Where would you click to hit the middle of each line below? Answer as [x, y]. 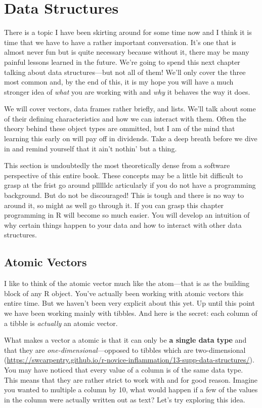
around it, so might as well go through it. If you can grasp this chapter [114, 205]
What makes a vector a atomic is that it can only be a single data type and [125, 340]
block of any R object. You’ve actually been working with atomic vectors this [124, 293]
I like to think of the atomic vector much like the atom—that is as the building [127, 283]
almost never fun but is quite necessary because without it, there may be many [127, 52]
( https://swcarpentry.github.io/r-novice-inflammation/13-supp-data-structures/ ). [129, 360]
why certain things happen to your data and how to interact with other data [123, 225]
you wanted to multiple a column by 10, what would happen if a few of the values [131, 390]
